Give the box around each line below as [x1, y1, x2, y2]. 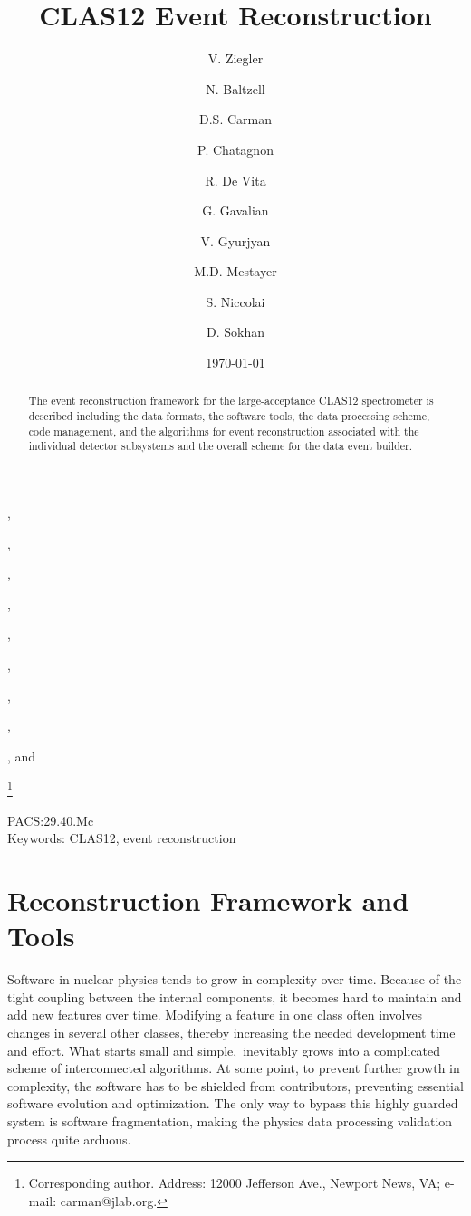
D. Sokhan [207, 322, 264, 341]
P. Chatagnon [197, 139, 274, 158]
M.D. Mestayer [194, 262, 277, 281]
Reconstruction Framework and [7, 882, 409, 919]
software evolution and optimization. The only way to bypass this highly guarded [7, 1094, 458, 1113]
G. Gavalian [202, 201, 269, 220]
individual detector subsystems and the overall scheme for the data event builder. [28, 438, 413, 454]
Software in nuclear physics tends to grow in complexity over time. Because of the [7, 970, 462, 989]
